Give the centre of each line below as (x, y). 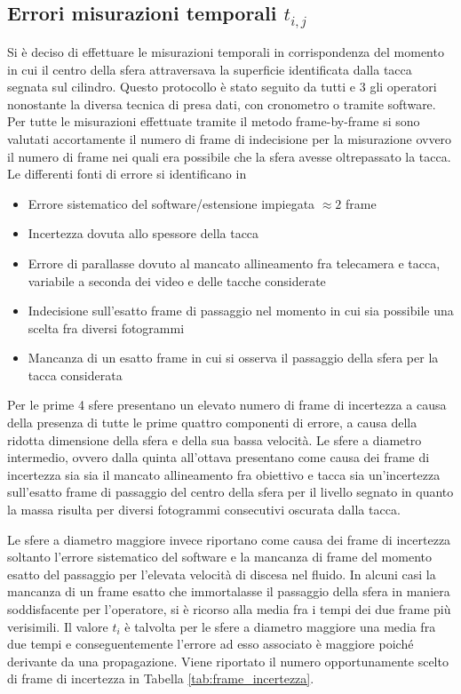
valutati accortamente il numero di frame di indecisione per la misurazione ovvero (230, 138)
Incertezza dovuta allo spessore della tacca (143, 233)
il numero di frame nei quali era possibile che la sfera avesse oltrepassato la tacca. (229, 156)
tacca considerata (75, 375)
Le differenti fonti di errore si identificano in (127, 174)
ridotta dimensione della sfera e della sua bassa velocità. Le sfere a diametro (215, 439)
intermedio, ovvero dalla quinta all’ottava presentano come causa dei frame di (219, 457)
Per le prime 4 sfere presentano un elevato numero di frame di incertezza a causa (227, 405)
